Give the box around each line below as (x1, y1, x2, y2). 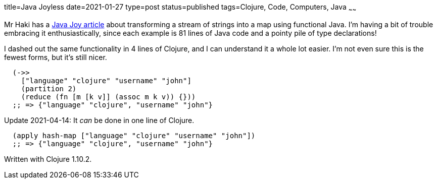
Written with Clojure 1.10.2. (4, 154, 92, 163)
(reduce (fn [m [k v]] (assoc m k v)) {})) (21, 92, 196, 101)
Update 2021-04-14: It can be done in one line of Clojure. (4, 115, 195, 125)
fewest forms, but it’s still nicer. (4, 52, 107, 62)
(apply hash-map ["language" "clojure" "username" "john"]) (12, 131, 256, 140)
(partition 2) (21, 84, 77, 93)
